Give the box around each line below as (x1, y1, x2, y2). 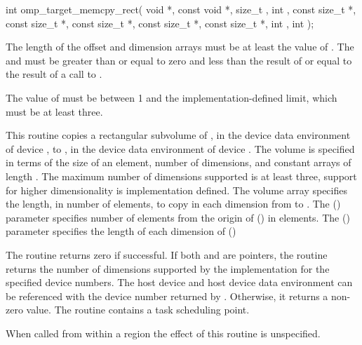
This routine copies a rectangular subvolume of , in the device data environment (6, 128, 351, 142)
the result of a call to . (6, 67, 102, 81)
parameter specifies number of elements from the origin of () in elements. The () (6, 210, 350, 224)
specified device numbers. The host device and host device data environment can (6, 275, 353, 290)
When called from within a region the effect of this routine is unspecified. (6, 325, 321, 340)
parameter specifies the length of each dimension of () (6, 224, 236, 238)
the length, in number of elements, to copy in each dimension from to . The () (6, 196, 341, 211)
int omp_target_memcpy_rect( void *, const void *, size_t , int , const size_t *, (6, 2, 356, 16)
